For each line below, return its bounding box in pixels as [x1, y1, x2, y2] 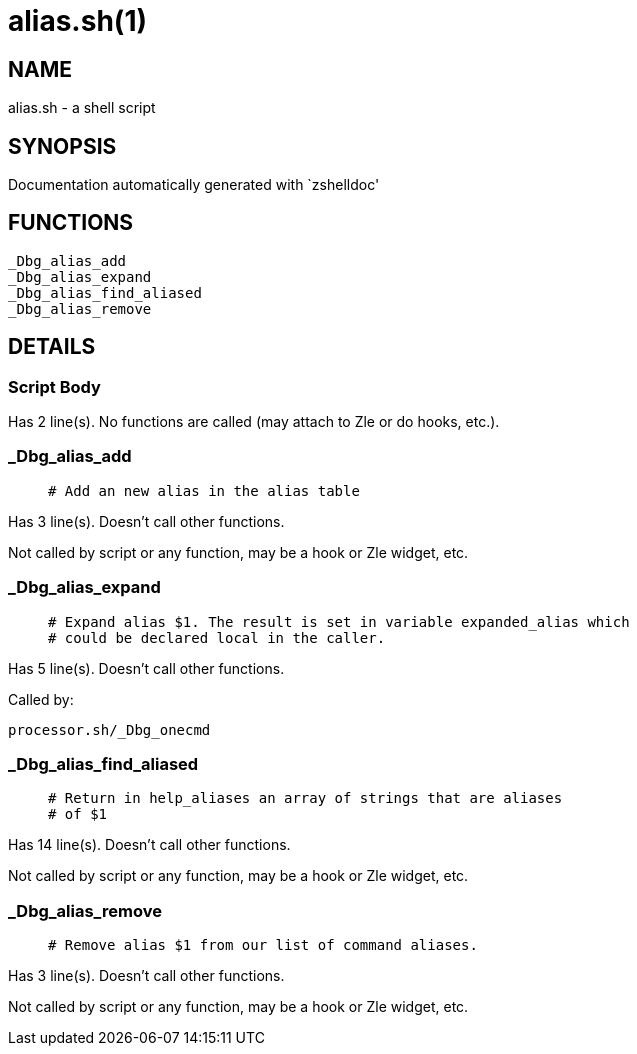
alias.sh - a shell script [8, 99, 156, 117]
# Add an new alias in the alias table [48, 482, 360, 499]
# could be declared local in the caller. [48, 629, 386, 646]
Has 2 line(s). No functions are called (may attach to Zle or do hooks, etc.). [8, 413, 500, 431]
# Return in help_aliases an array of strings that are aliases [48, 790, 563, 807]
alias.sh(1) [8, 4, 148, 38]
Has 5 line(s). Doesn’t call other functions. [8, 659, 285, 677]
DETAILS [8, 334, 96, 360]
